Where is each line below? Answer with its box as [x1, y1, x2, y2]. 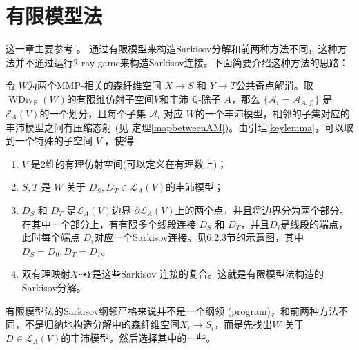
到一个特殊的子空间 [6, 133, 93, 148]
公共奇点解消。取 [235, 78, 313, 93]
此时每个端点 [21, 230, 80, 244]
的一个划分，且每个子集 [39, 106, 146, 120]
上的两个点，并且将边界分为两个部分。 [175, 202, 349, 217]
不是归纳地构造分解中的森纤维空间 [24, 317, 179, 331]
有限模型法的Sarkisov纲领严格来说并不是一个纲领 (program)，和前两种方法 [6, 303, 339, 318]
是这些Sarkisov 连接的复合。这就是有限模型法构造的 [92, 266, 324, 281]
